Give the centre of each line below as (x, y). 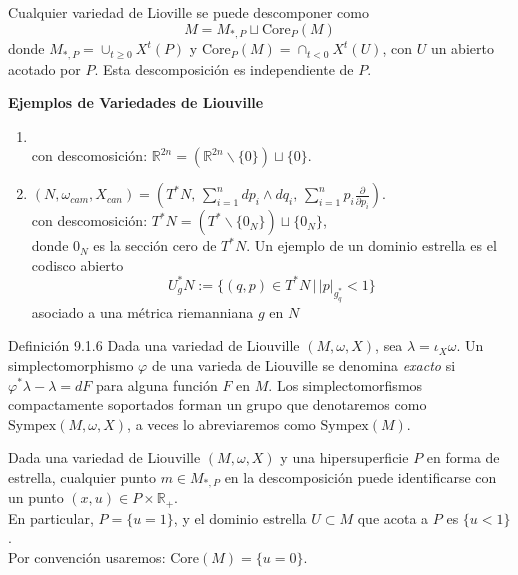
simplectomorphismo (71, 364)
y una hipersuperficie (344, 457)
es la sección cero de (155, 245)
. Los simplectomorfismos (345, 384)
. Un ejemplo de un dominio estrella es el (371, 245)
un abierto (462, 48)
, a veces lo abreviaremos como (221, 423)
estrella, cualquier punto (82, 476)
